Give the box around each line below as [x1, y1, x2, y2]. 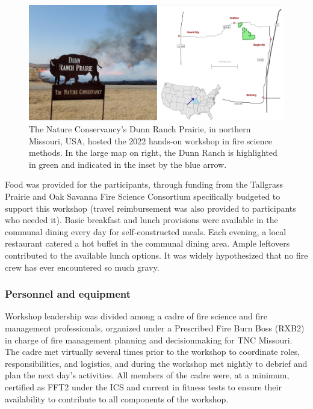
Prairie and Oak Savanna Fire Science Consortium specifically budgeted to [5, 190, 280, 203]
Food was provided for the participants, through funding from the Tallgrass [5, 178, 284, 191]
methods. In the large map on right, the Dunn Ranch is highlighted [29, 146, 277, 159]
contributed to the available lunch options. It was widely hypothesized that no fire [5, 248, 308, 261]
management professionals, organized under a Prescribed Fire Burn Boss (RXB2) [5, 321, 305, 334]
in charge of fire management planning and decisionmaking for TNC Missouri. [5, 333, 293, 346]
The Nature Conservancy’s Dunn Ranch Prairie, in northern [29, 123, 251, 135]
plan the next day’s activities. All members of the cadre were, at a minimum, [5, 369, 290, 381]
